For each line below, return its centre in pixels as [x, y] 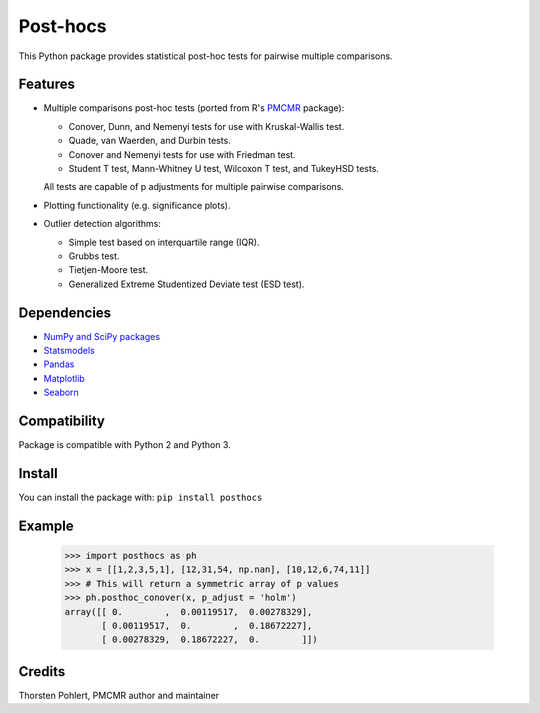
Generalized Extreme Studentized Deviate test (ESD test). [186, 284]
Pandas [59, 364]
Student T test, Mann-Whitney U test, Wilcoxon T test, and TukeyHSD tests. [224, 169]
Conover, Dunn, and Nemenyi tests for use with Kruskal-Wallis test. [206, 126]
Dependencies [65, 312]
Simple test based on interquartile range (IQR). [164, 242]
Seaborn [61, 392]
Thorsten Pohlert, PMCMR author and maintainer [119, 695]
